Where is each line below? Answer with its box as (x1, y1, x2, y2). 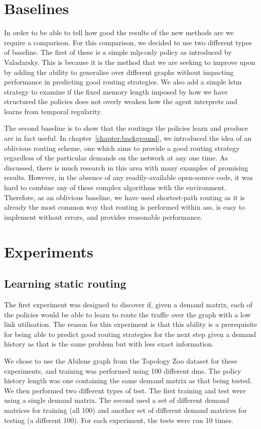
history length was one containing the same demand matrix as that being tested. (4, 375, 252, 386)
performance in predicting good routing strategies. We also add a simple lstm (4, 76, 242, 87)
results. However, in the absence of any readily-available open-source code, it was (4, 172, 253, 183)
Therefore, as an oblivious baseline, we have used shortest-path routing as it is (4, 192, 245, 202)
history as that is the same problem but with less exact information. (4, 338, 214, 349)
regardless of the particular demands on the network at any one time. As (4, 152, 228, 163)
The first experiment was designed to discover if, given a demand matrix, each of (4, 299, 252, 309)
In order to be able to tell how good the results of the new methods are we (4, 27, 234, 38)
